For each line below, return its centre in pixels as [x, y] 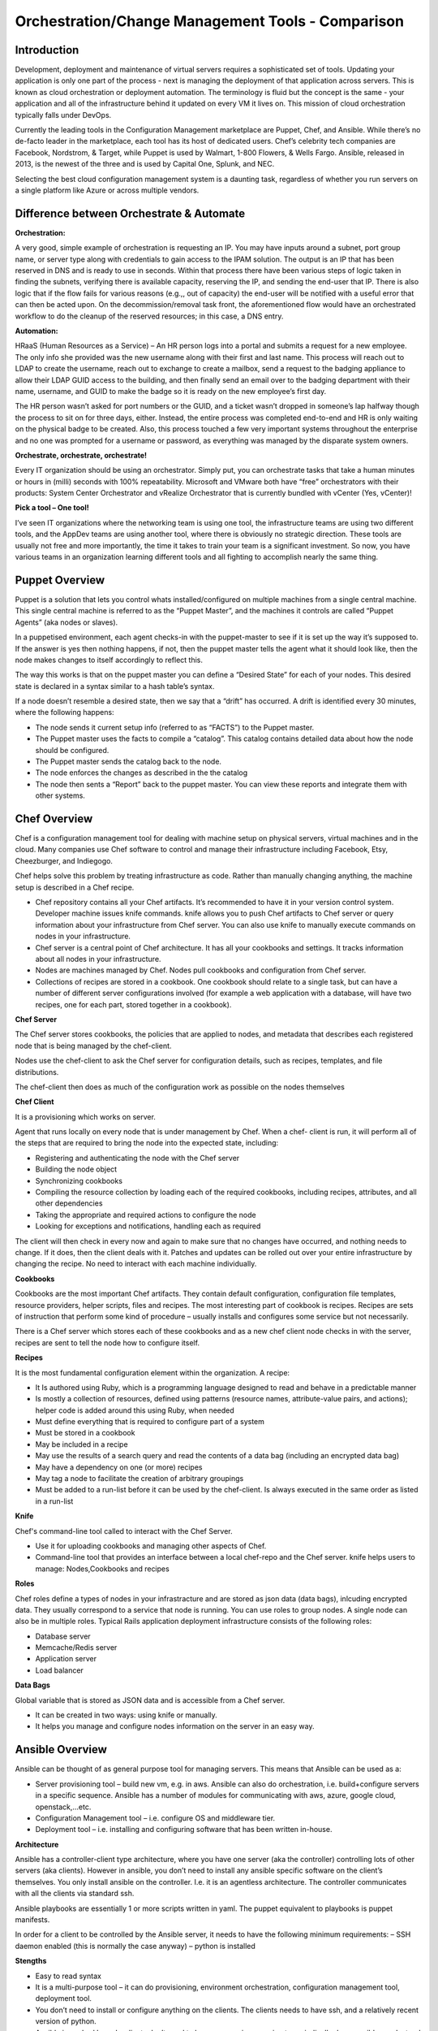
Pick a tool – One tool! [52, 508]
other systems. [60, 795]
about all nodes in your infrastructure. [98, 959]
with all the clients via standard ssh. [75, 1894]
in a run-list [54, 1501]
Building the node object [76, 1169]
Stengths [31, 1961]
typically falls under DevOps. [63, 115]
